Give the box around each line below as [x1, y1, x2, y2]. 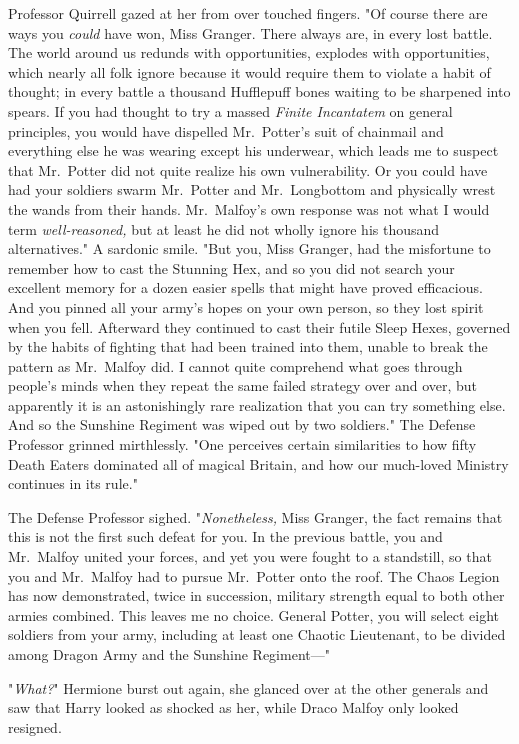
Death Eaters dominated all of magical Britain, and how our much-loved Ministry [8, 453, 509, 474]
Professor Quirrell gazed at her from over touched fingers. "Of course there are [8, 3, 488, 23]
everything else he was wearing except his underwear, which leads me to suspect [8, 140, 499, 161]
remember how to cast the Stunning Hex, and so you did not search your [8, 257, 455, 278]
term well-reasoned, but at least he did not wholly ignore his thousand [8, 218, 440, 239]
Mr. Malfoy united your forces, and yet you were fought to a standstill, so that [8, 546, 492, 567]
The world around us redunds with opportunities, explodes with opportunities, [8, 42, 490, 63]
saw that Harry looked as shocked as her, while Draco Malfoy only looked [8, 697, 459, 718]
